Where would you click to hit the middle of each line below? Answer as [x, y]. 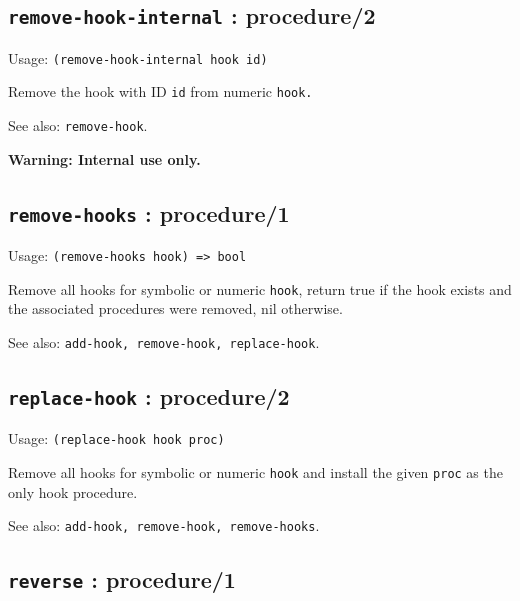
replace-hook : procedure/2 [149, 396]
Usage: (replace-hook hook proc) [116, 438]
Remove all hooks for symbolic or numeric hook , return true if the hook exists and [260, 288]
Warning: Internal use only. [104, 158]
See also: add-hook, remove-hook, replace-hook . [164, 342]
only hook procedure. [73, 491]
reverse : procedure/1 [122, 579]
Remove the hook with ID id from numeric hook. [160, 91]
